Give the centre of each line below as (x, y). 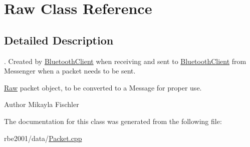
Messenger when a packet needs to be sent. (70, 71)
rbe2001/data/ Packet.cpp (43, 138)
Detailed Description (59, 40)
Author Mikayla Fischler (42, 104)
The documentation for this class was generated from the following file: (113, 121)
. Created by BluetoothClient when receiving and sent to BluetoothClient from (125, 61)
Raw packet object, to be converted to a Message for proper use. (103, 87)
